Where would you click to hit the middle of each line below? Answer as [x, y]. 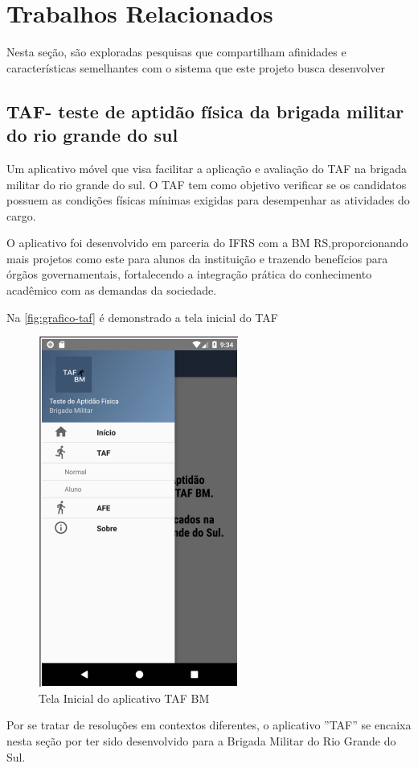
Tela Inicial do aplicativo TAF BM [124, 698]
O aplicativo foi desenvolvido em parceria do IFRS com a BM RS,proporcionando [207, 243]
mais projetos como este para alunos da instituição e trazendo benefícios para [197, 258]
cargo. [21, 215]
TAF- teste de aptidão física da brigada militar [205, 111]
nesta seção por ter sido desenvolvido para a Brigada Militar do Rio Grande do [201, 741]
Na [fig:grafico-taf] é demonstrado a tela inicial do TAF [142, 317]
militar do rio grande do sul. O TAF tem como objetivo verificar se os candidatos [207, 184]
